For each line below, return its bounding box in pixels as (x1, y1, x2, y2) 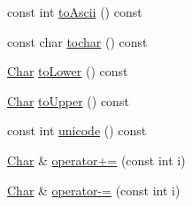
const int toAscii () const (7, 3, 142, 20)
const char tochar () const (7, 32, 148, 50)
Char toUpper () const (7, 91, 129, 110)
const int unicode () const (7, 121, 147, 140)
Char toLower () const (7, 62, 128, 80)
